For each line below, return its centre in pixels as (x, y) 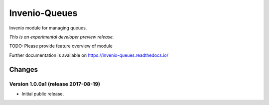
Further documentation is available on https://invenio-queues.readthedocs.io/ (89, 55)
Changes (24, 69)
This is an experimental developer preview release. (62, 37)
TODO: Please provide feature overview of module (61, 46)
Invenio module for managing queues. (48, 28)
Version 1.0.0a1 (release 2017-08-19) (55, 84)
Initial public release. (43, 94)
